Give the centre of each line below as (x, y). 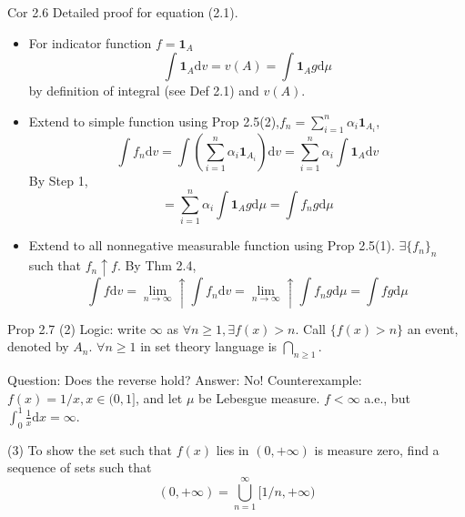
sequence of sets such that (80, 467)
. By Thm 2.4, (157, 265)
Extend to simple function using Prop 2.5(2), (154, 121)
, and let (159, 397)
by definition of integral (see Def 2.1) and (144, 91)
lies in (232, 449)
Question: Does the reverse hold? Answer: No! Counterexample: (185, 380)
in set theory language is (209, 346)
